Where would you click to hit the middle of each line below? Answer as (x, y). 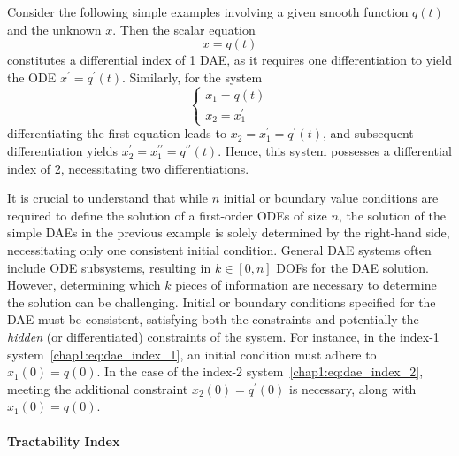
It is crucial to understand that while (107, 198)
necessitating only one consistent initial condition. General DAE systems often (219, 250)
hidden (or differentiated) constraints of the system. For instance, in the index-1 (223, 336)
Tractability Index (64, 441)
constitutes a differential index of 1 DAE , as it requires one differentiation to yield (229, 60)
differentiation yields (62, 151)
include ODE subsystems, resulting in (109, 267)
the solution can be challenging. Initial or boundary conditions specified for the (222, 301)
